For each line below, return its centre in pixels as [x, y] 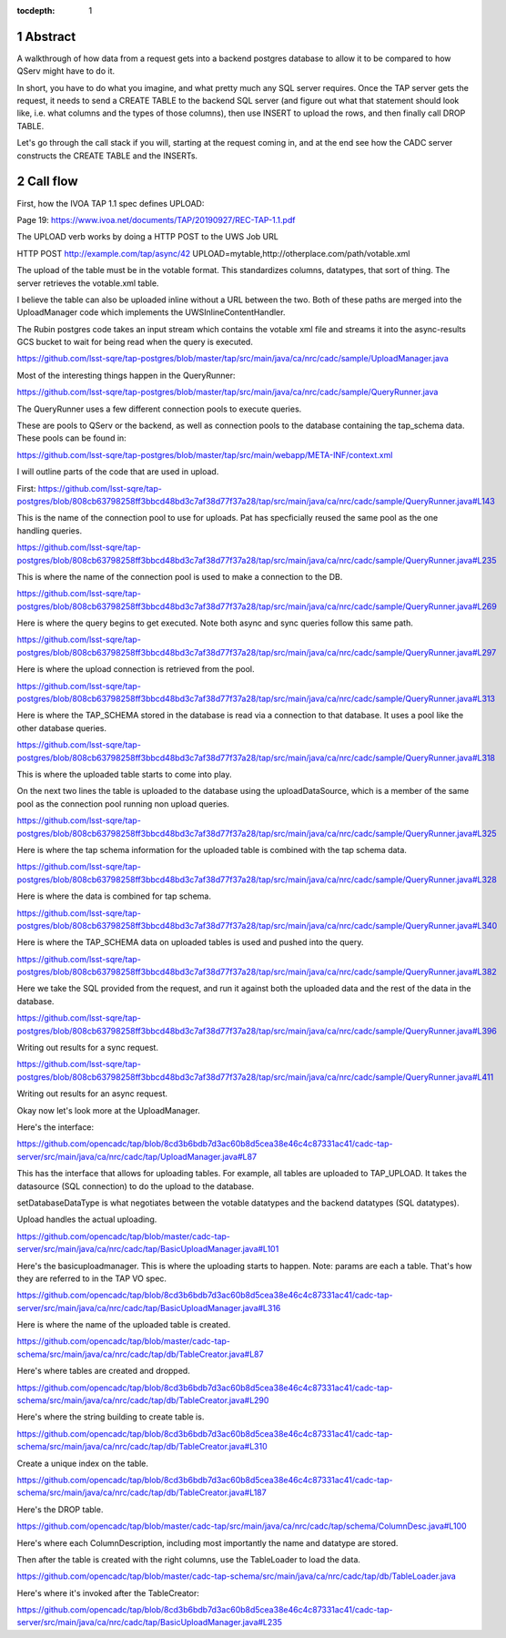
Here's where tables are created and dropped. [103, 1371]
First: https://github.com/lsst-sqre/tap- [90, 488]
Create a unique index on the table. [83, 1463]
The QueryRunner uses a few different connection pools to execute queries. [159, 409]
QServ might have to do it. [66, 71]
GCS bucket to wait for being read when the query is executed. [135, 342]
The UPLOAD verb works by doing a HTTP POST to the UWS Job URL [148, 237]
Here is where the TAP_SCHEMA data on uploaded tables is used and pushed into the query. [190, 942]
